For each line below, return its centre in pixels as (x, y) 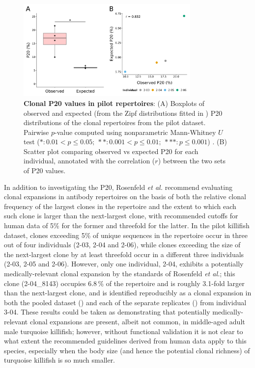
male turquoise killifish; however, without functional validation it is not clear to (124, 331)
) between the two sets (192, 161)
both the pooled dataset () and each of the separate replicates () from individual (125, 302)
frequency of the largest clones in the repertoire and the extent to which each (120, 206)
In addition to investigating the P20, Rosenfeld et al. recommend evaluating (118, 187)
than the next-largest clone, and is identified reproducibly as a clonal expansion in (128, 293)
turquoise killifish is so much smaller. (60, 360)
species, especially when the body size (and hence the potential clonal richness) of (127, 350)
